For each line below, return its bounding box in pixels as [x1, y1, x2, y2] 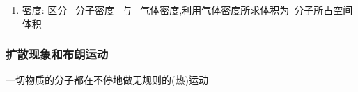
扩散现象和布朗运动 [6, 46, 109, 63]
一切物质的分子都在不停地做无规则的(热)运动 [6, 73, 208, 87]
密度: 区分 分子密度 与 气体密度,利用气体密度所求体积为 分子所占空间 [22, 3, 353, 17]
